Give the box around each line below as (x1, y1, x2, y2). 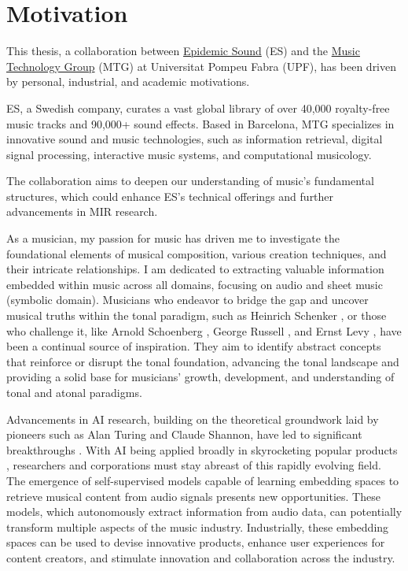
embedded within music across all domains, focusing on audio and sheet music (6, 276, 383, 292)
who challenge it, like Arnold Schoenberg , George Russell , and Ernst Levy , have (6, 322, 402, 339)
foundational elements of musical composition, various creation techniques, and (6, 245, 387, 261)
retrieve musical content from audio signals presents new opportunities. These (6, 488, 380, 504)
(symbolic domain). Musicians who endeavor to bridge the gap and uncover (6, 291, 369, 308)
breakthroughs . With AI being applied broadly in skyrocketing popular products (6, 441, 398, 458)
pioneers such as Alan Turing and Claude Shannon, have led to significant (6, 426, 362, 443)
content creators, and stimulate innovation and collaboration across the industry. (6, 549, 395, 565)
